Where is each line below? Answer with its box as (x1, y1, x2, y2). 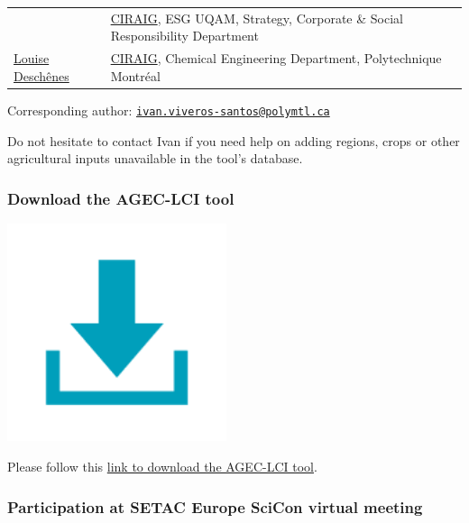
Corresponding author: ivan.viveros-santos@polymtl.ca (7, 100, 330, 119)
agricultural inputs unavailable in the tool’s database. (7, 149, 303, 168)
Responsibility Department (110, 26, 259, 45)
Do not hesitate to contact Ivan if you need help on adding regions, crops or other (7, 131, 460, 150)
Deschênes (14, 66, 69, 85)
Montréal (110, 66, 161, 85)
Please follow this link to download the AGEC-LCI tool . (7, 457, 317, 476)
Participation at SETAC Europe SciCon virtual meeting (7, 495, 423, 518)
